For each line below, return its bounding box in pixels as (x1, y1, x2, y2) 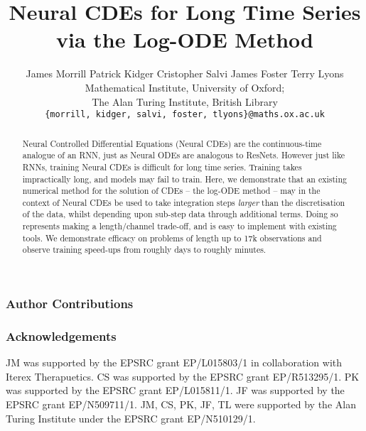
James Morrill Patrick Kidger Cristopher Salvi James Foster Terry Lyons (26, 66, 344, 81)
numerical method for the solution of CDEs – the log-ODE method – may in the (22, 185, 321, 197)
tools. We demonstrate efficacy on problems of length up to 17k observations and (22, 231, 322, 244)
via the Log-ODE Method (56, 25, 313, 54)
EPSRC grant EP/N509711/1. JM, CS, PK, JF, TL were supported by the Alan (6, 397, 356, 412)
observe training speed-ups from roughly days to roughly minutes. (22, 244, 267, 256)
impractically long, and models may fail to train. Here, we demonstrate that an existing (22, 173, 347, 185)
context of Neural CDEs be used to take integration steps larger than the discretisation (22, 196, 345, 208)
